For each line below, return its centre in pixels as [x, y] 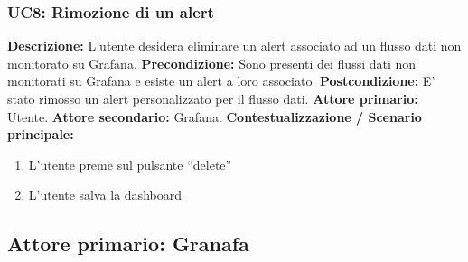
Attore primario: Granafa [128, 243]
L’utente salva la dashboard [105, 195]
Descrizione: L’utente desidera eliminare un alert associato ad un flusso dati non [234, 46]
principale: [41, 134]
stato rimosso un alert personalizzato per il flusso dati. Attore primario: [213, 98]
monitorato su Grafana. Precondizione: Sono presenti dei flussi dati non [212, 63]
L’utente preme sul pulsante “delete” [130, 164]
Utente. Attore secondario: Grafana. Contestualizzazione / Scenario [215, 116]
